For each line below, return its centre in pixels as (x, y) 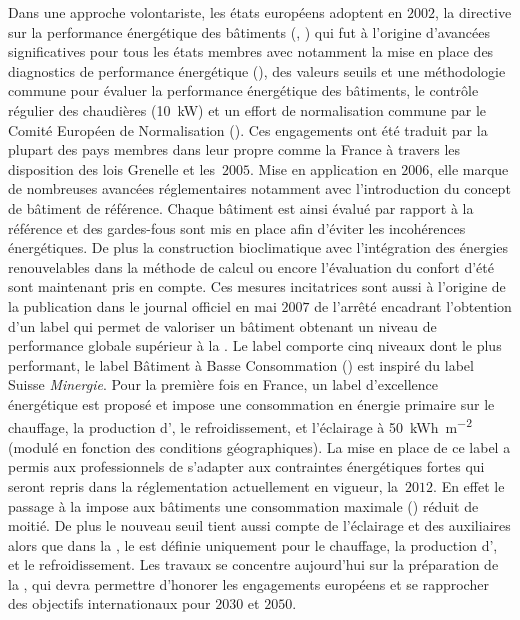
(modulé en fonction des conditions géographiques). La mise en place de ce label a (259, 446)
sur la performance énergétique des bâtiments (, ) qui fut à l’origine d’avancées (249, 31)
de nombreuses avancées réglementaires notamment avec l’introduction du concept (259, 188)
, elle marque (469, 168)
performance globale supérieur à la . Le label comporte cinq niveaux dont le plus (255, 345)
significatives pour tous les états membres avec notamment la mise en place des (251, 51)
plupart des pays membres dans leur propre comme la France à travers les (234, 149)
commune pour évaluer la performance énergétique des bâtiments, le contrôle (243, 90)
